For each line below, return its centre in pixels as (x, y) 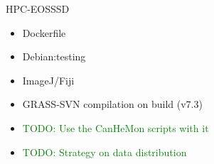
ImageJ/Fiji (48, 80)
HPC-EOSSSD (38, 9)
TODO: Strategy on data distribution (105, 152)
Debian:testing (54, 56)
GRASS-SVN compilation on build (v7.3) (112, 104)
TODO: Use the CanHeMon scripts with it (116, 127)
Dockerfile (44, 32)
